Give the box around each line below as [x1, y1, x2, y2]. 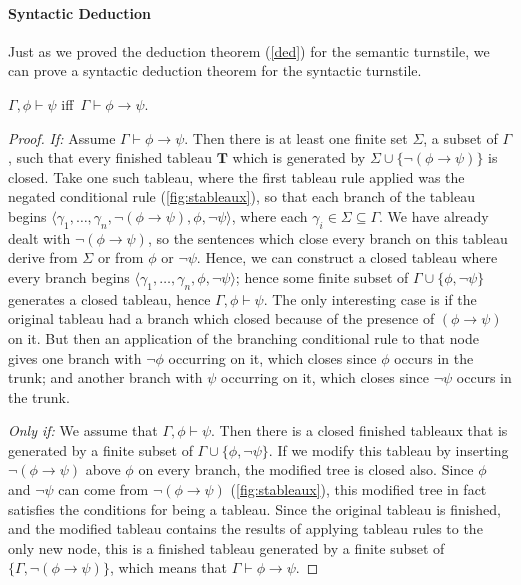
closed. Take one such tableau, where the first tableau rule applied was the [8, 166, 465, 187]
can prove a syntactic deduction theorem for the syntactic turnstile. [8, 60, 422, 81]
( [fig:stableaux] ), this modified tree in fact [230, 479, 487, 500]
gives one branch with [8, 347, 142, 368]
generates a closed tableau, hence [8, 288, 211, 309]
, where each [231, 205, 308, 226]
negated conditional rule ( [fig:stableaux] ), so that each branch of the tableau [8, 186, 475, 207]
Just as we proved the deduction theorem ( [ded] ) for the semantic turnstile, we [8, 40, 490, 61]
